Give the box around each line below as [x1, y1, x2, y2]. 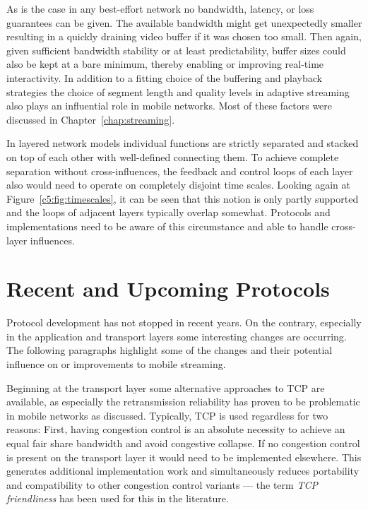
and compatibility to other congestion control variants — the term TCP [6, 477, 318, 492]
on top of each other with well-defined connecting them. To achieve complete [6, 149, 339, 164]
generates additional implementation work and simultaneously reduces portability [6, 463, 360, 478]
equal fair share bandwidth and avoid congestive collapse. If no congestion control [6, 435, 360, 450]
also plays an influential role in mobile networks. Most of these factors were [6, 98, 333, 113]
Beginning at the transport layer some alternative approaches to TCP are [6, 380, 325, 395]
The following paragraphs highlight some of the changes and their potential [6, 343, 333, 357]
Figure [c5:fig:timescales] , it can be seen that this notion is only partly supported [6, 191, 359, 206]
